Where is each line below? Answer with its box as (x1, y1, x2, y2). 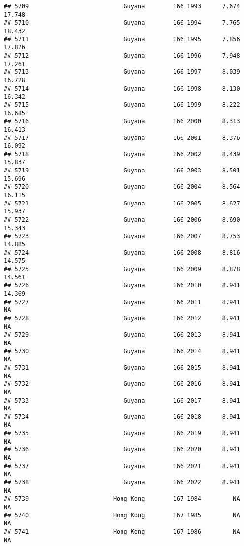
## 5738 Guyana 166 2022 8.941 (4, 479, 240, 486)
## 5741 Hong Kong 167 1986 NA (4, 528, 240, 535)
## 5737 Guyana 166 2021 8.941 (4, 462, 240, 470)
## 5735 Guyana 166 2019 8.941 (4, 430, 240, 437)
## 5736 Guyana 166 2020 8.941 (4, 446, 240, 453)
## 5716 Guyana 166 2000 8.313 (4, 118, 240, 125)
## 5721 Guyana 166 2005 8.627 (4, 200, 240, 207)
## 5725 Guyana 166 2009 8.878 (4, 266, 240, 273)
